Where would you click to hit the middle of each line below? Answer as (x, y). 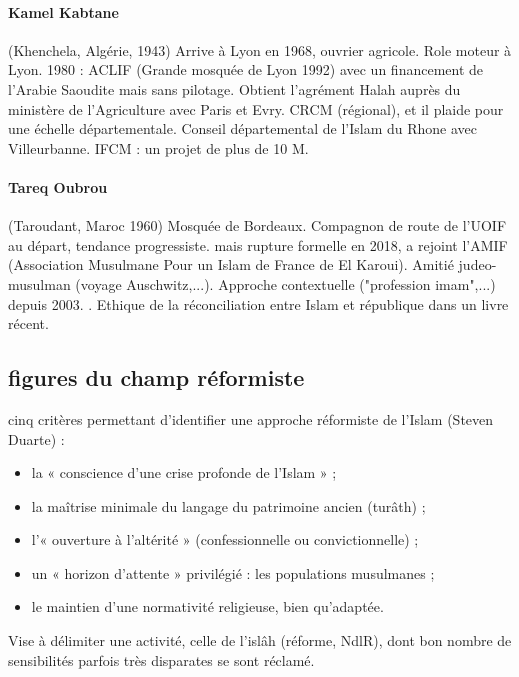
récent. (28, 323)
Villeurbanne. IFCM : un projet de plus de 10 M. (158, 147)
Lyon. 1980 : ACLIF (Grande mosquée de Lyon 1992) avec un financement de (246, 69)
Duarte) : (36, 438)
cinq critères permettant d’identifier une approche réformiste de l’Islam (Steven (251, 418)
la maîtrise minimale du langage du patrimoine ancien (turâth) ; (228, 505)
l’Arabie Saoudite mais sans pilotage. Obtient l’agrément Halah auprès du (234, 88)
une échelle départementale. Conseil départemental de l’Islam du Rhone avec (242, 128)
